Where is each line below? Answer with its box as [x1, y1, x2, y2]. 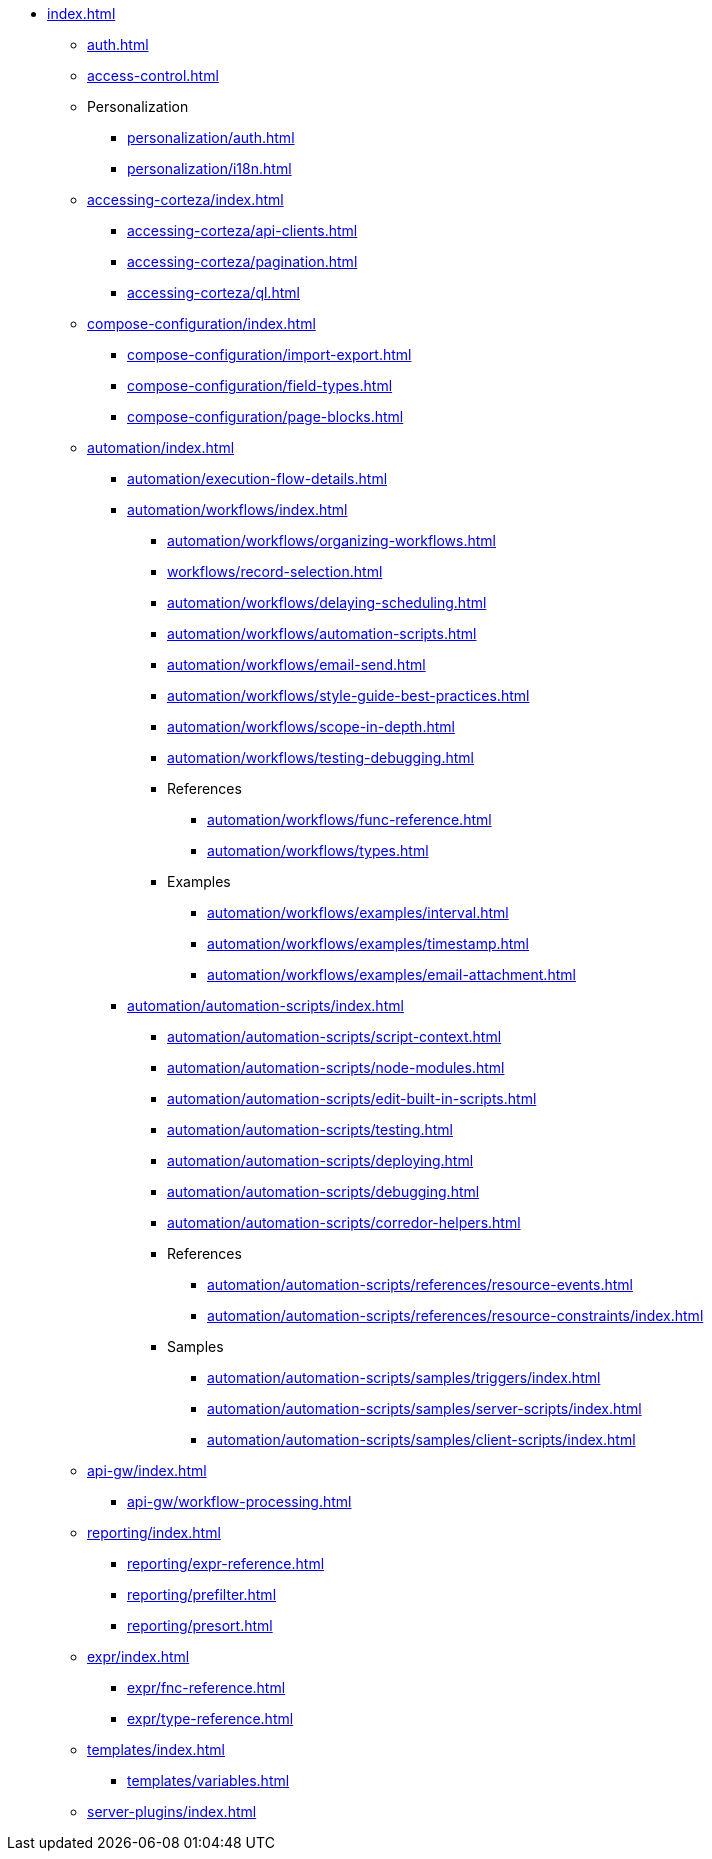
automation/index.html [87, 439, 235, 456]
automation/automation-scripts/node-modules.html [167, 1059, 505, 1076]
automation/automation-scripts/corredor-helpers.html [167, 1214, 521, 1231]
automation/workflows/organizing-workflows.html [167, 532, 496, 549]
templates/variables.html [127, 1772, 290, 1789]
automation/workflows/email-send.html [167, 656, 426, 673]
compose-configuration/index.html [87, 315, 316, 332]
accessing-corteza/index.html [87, 191, 284, 208]
